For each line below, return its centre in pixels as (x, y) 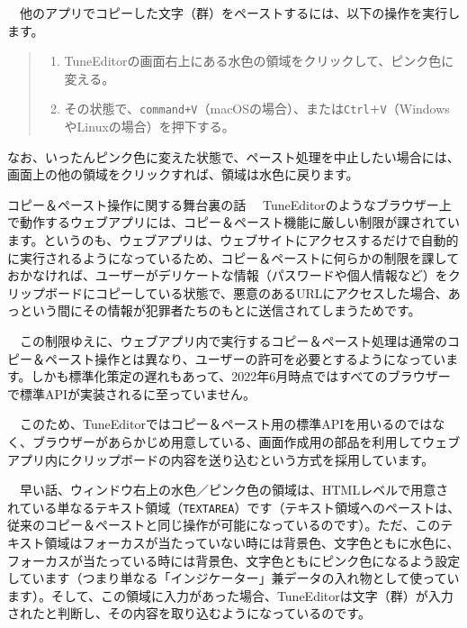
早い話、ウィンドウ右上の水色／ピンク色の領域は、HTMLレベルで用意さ (234, 490)
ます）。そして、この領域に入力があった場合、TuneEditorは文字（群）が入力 (230, 595)
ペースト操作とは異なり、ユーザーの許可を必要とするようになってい (245, 358)
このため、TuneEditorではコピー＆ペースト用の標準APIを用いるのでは (226, 424)
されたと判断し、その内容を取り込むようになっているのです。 (189, 613)
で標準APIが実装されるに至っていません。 (131, 393)
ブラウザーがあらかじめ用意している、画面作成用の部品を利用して (227, 441)
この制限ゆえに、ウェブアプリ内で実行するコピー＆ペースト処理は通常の (233, 340)
